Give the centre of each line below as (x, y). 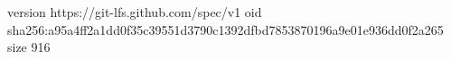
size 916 (29, 47)
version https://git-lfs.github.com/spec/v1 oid (135, 12)
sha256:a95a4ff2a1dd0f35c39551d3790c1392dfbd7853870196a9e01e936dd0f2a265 (225, 29)
